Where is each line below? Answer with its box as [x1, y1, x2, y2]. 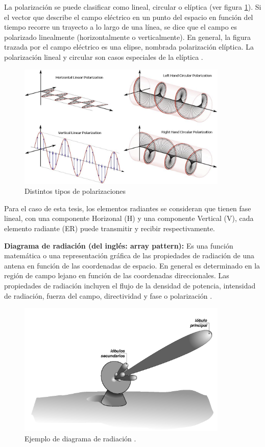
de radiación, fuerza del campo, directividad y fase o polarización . [4, 290, 212, 301]
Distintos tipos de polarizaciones [25, 186, 126, 196]
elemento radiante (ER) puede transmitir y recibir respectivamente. [4, 222, 215, 233]
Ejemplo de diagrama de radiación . [25, 433, 136, 443]
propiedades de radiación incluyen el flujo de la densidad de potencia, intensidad [4, 280, 256, 290]
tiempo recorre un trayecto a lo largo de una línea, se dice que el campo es [4, 21, 237, 32]
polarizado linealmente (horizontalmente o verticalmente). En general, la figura [4, 31, 251, 42]
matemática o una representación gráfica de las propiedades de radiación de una [4, 250, 255, 261]
